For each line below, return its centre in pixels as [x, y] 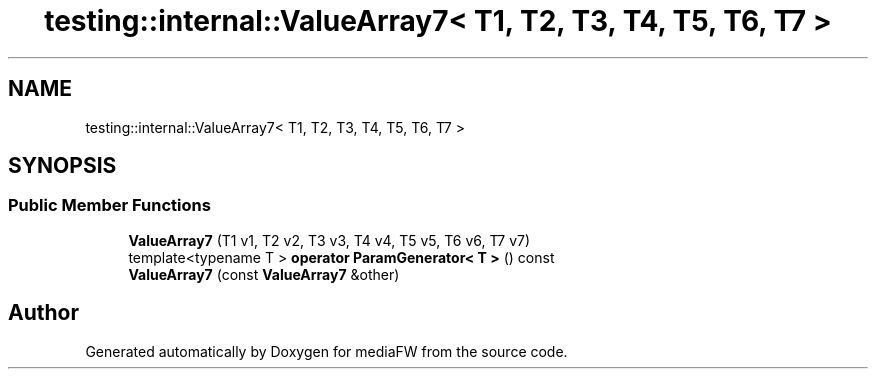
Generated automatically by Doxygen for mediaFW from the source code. [326, 351]
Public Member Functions [109, 205]
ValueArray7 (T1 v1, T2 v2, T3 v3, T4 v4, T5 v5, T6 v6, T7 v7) [329, 240]
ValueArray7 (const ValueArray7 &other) [264, 274]
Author [43, 313]
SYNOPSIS [62, 166]
